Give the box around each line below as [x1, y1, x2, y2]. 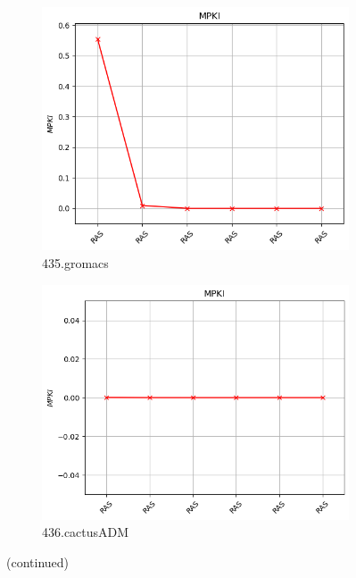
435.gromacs [42, 254, 109, 272]
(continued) [6, 552, 70, 571]
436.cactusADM [42, 523, 129, 541]
